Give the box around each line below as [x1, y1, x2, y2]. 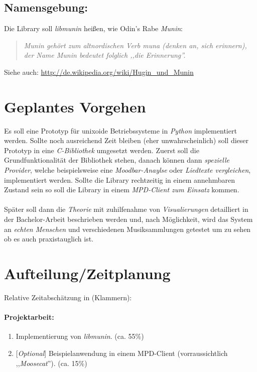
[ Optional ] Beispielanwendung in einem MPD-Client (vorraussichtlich [16, 347, 228, 358]
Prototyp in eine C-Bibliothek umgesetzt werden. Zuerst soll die [4, 145, 199, 155]
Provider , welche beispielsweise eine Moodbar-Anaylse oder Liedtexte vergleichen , [4, 165, 251, 175]
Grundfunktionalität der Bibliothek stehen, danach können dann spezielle [4, 155, 229, 165]
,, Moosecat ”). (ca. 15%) [16, 357, 87, 368]
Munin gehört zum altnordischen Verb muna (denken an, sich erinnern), [24, 40, 247, 50]
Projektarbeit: [4, 312, 54, 322]
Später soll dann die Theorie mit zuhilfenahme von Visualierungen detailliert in [4, 204, 248, 214]
